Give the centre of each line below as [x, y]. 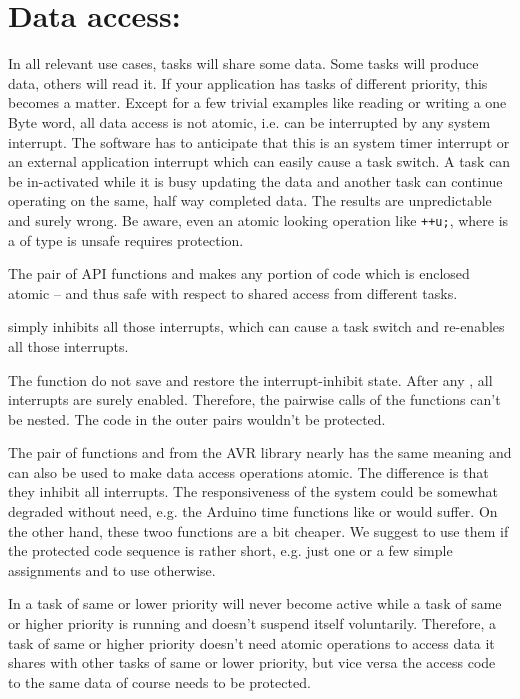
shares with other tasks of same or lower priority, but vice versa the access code [252, 662]
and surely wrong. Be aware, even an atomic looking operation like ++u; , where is [258, 219]
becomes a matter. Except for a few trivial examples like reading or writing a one [257, 102]
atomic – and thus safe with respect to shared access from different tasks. [233, 292]
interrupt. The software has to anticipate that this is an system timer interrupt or [259, 141]
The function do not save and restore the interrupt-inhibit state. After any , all [250, 379]
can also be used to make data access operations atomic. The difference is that [248, 471]
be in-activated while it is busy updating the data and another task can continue [255, 180]
